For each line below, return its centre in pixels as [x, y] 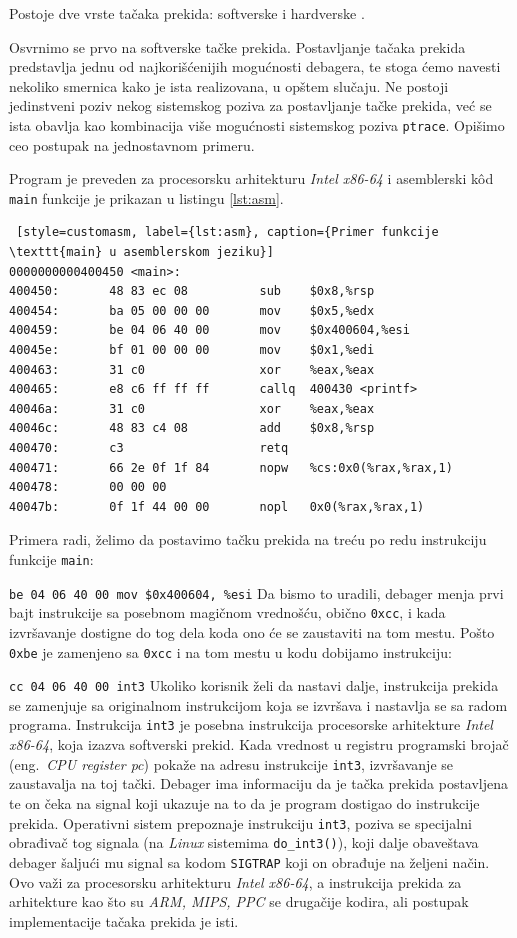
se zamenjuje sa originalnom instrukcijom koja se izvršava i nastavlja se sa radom [258, 704]
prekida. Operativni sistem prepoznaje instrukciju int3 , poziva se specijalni [240, 822]
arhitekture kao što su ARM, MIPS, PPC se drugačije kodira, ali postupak [239, 901]
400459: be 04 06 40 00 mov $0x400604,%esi [209, 330]
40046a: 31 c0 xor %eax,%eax [192, 408]
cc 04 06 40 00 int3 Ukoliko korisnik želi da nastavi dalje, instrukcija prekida [254, 685]
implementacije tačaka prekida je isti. [124, 920]
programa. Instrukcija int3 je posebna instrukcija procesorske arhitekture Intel [251, 724]
